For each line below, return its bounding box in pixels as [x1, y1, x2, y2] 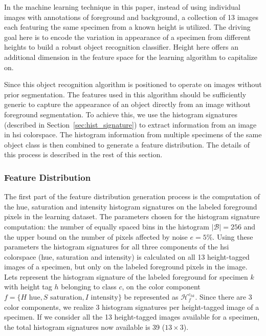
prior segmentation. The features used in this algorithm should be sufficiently [4, 89, 247, 99]
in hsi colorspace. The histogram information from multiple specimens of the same [4, 129, 262, 140]
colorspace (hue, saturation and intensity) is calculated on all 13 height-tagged [4, 251, 250, 262]
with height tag [4, 281, 52, 292]
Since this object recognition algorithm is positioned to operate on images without [4, 79, 262, 90]
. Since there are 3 [195, 291, 252, 302]
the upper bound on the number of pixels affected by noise [4, 231, 188, 242]
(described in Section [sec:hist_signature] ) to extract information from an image [4, 119, 257, 130]
